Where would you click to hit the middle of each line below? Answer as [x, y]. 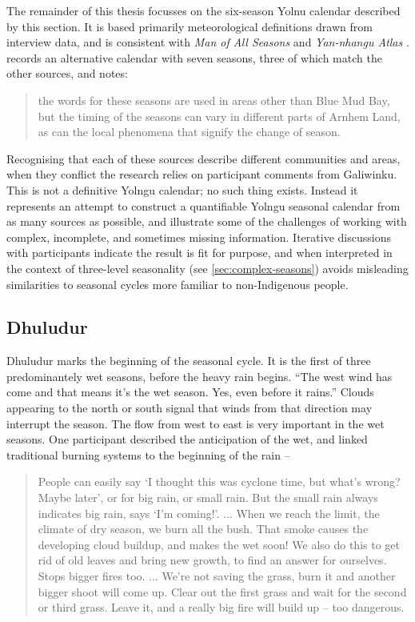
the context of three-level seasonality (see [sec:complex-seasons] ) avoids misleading [207, 268]
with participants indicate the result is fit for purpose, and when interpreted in [200, 253]
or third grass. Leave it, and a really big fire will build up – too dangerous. [221, 607]
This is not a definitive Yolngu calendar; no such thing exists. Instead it [182, 189]
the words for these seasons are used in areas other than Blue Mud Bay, [214, 100]
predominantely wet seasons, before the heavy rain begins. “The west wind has [200, 376]
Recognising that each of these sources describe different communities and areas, [204, 158]
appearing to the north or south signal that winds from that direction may [190, 408]
